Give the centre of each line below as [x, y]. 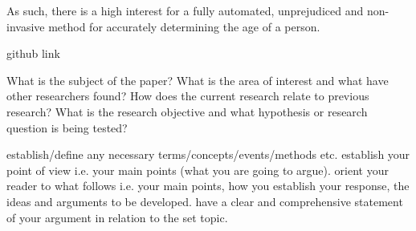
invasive [26, 26]
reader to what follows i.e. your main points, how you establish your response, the [208, 186]
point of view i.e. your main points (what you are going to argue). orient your [198, 170]
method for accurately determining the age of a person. [184, 26]
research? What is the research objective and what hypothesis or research [187, 111]
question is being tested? [67, 127]
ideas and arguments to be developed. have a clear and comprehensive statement [205, 201]
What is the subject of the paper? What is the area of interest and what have [198, 80]
